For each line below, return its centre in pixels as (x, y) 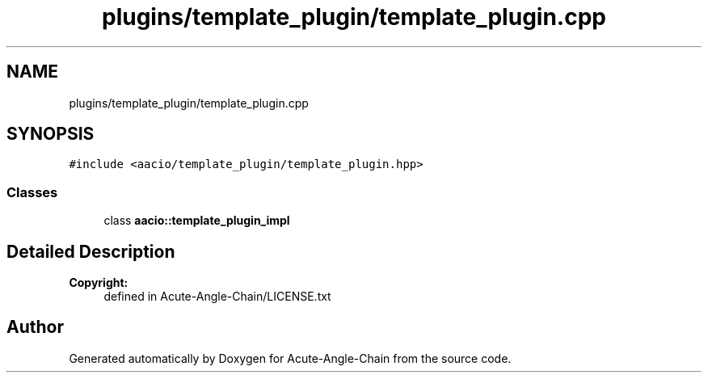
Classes (32, 192)
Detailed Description (91, 251)
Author (35, 327)
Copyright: (99, 283)
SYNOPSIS (51, 134)
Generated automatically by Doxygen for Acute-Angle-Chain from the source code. (290, 358)
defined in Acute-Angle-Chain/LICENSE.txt (217, 297)
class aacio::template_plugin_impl (197, 221)
